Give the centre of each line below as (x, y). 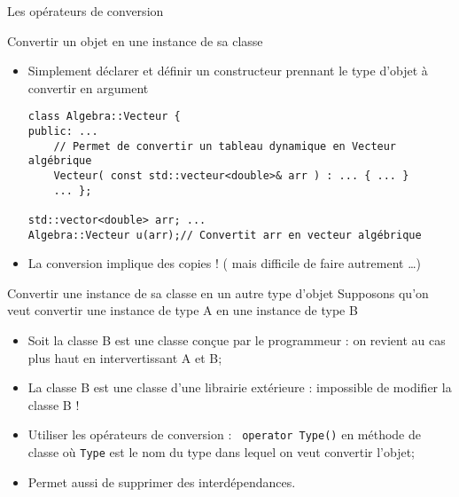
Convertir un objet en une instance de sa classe (135, 40)
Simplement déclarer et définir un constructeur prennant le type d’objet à (228, 71)
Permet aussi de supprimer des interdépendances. (162, 481)
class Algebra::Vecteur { (104, 117)
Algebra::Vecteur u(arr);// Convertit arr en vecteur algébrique (225, 235)
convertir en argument (88, 87)
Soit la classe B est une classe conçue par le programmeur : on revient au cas (237, 340)
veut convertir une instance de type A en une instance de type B (183, 310)
